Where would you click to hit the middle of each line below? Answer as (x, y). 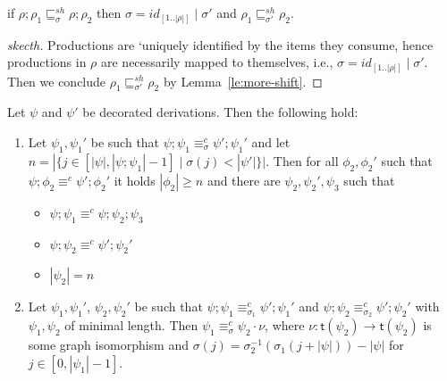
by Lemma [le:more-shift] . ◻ (243, 81)
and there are (244, 180)
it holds (135, 180)
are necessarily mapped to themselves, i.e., (217, 62)
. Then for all (302, 160)
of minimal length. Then (131, 325)
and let (271, 142)
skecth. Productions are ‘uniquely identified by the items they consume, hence (220, 44)
